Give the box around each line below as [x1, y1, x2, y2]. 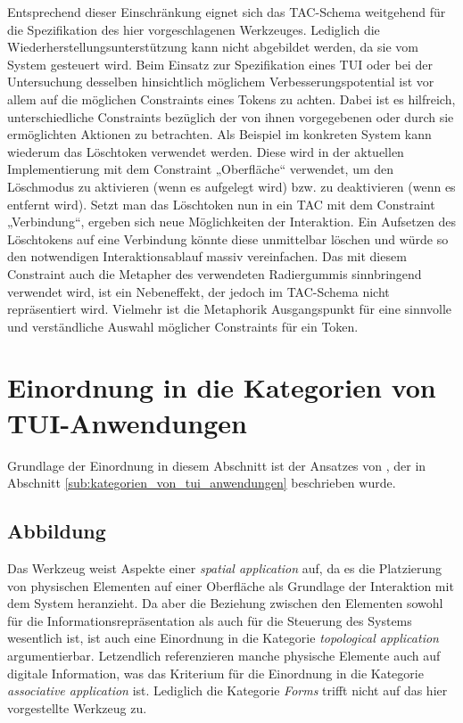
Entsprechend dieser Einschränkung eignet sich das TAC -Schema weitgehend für [7, 3, 446, 21]
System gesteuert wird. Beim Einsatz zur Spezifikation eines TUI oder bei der [7, 54, 433, 73]
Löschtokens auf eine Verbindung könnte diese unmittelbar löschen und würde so [7, 229, 449, 248]
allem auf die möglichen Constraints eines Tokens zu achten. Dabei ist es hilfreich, [7, 89, 456, 108]
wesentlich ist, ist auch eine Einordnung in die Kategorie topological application [7, 629, 439, 647]
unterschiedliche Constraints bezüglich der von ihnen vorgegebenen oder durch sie [7, 107, 454, 126]
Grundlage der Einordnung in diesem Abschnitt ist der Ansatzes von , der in [7, 456, 426, 474]
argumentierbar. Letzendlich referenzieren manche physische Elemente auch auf [7, 645, 441, 664]
